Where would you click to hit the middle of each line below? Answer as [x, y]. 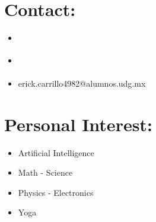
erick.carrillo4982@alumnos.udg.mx [82, 83]
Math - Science [45, 172]
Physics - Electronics [56, 192]
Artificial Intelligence [56, 152]
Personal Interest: [78, 124]
